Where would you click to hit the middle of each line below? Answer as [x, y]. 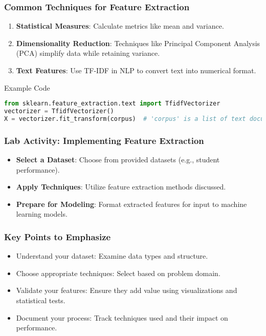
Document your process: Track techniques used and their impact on [122, 317]
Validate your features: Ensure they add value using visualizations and [127, 290]
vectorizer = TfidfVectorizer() [59, 111]
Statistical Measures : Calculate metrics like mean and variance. [120, 26]
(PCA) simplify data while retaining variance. [88, 53]
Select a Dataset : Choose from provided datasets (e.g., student [118, 160]
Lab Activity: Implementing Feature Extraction [104, 140]
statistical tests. [41, 300]
